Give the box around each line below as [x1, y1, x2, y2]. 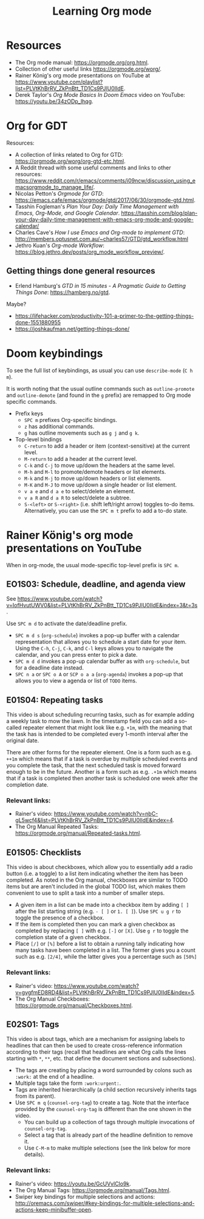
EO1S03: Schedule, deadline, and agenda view [6, 579, 186, 589]
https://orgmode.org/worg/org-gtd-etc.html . [15, 157, 126, 165]
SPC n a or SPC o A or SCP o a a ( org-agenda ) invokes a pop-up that [15, 671, 183, 678]
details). [24, 1151, 45, 1158]
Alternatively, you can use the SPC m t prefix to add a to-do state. [24, 507, 188, 514]
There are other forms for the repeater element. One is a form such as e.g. [6, 749, 192, 756]
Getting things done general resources [6, 266, 156, 276]
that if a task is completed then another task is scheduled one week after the [6, 774, 198, 782]
